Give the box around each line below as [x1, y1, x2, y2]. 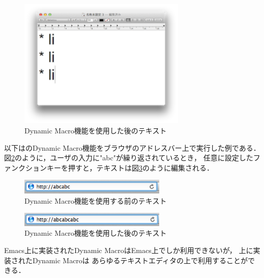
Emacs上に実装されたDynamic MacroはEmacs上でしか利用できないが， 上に [4, 244, 253, 255]
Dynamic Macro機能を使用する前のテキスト [24, 195, 167, 206]
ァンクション [4, 162, 47, 173]
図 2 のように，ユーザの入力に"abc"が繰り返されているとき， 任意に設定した [4, 152, 253, 163]
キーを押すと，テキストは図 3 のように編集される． [46, 162, 214, 173]
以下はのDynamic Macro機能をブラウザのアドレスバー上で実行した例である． [4, 142, 260, 153]
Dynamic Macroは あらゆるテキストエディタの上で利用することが [32, 255, 248, 265]
